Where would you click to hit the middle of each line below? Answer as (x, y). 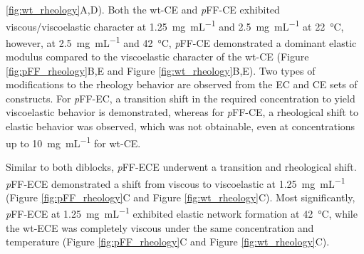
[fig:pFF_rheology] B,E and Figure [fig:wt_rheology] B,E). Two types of (161, 70)
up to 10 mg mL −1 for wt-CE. (73, 142)
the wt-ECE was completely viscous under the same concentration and (160, 227)
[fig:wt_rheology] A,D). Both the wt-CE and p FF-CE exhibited (143, 9)
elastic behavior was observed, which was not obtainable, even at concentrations (181, 126)
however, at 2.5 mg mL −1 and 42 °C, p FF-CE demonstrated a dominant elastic (181, 41)
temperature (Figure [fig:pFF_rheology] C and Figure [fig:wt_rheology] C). (168, 242)
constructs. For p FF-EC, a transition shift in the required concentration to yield (181, 98)
